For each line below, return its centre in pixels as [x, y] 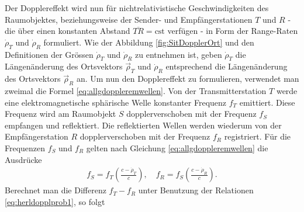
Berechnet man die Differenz [56, 190]
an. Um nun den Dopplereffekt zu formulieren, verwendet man [188, 79]
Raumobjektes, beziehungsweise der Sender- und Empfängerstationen [129, 19]
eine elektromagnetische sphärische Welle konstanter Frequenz [116, 102]
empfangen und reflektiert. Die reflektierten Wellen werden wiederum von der [143, 125]
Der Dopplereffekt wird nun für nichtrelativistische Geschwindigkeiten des [137, 8]
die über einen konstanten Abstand [68, 31]
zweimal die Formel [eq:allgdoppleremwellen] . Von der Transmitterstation [136, 90]
